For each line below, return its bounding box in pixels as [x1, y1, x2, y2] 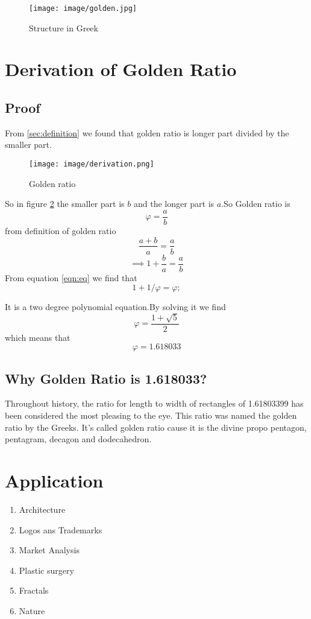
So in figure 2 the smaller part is [5, 197, 125, 210]
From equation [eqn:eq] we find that [5, 271, 137, 284]
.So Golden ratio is [221, 197, 291, 210]
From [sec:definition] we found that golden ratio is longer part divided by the [5, 126, 289, 139]
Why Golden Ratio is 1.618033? [5, 369, 207, 387]
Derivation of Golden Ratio [5, 57, 237, 81]
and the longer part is [133, 197, 215, 210]
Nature [19, 604, 45, 617]
